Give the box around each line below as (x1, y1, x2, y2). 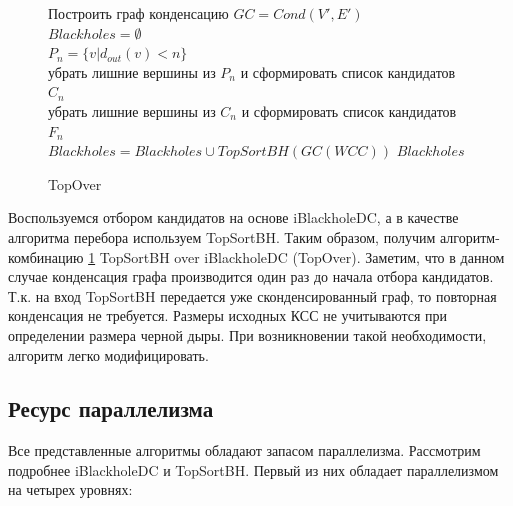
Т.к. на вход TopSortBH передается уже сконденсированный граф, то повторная (8, 285, 497, 306)
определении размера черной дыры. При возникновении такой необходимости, (8, 324, 487, 345)
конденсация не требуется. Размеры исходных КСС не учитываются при (8, 305, 448, 326)
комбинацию (8, 246, 84, 267)
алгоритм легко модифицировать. (8, 344, 209, 365)
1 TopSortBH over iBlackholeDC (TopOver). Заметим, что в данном (88, 246, 505, 267)
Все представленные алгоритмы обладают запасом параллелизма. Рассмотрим (8, 440, 481, 461)
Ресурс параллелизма (8, 393, 214, 424)
